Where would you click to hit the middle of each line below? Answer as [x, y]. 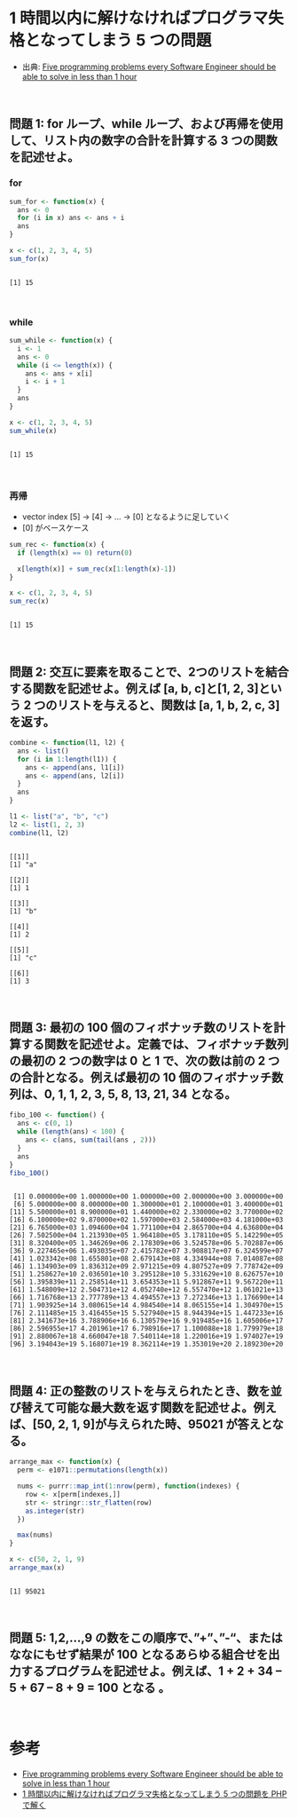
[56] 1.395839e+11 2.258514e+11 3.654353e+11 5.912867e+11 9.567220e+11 [146, 1282]
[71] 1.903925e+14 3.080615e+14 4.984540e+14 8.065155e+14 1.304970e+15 [146, 1306]
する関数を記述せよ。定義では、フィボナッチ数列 [155, 1044]
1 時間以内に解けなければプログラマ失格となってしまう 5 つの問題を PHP [154, 1793]
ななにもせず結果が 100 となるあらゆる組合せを [139, 1655]
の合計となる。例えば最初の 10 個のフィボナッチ [141, 1078]
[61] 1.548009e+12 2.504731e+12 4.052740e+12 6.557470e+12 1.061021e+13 [146, 1290]
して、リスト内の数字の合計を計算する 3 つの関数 [143, 141]
